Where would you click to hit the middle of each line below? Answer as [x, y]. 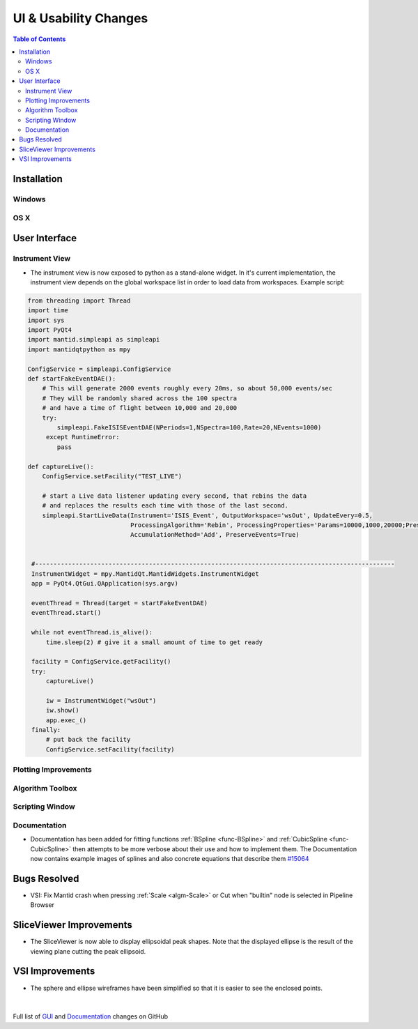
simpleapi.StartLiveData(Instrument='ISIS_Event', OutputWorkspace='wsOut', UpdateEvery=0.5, [207, 515]
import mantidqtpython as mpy [79, 349]
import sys [46, 320]
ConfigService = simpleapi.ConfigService [99, 369]
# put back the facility [88, 740]
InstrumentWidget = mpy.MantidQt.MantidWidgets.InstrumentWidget [145, 574]
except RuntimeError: [83, 437]
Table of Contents [39, 39]
